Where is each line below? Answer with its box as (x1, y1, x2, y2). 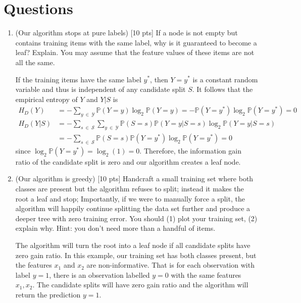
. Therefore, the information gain (139, 145, 241, 156)
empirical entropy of (15, 93, 78, 104)
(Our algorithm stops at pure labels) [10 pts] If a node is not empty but (15, 27, 238, 38)
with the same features (171, 269, 241, 280)
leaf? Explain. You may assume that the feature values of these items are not (15, 47, 255, 58)
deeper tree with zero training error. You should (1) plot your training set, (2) (15, 213, 258, 223)
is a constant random (192, 74, 258, 84)
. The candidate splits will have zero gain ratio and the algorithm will (32, 279, 248, 290)
